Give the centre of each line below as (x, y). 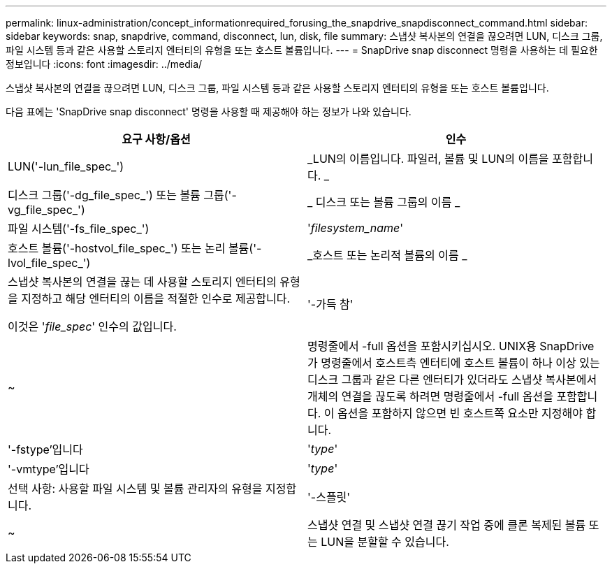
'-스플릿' (329, 497)
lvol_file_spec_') (49, 263)
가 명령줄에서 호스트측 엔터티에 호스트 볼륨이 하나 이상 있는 (454, 363)
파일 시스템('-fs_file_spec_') (79, 229)
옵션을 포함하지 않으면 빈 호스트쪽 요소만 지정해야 (460, 413)
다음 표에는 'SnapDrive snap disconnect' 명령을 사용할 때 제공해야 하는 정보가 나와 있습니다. (209, 111)
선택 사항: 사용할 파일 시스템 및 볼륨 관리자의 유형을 (135, 489)
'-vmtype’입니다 (49, 469)
